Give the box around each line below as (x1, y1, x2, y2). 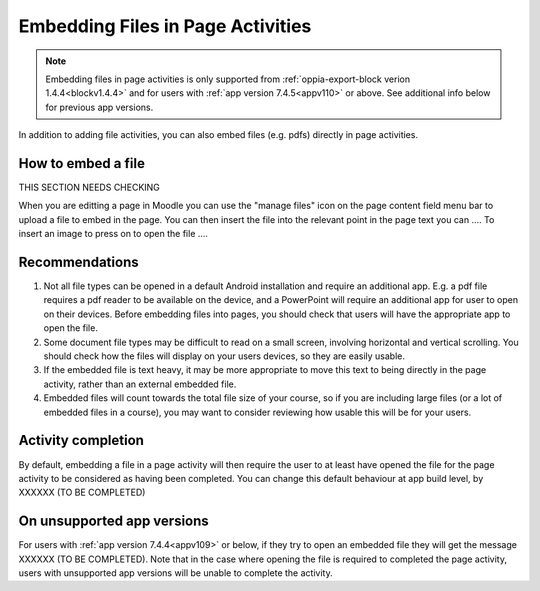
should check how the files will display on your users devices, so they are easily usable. (43, 350, 405, 362)
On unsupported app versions (18, 513, 209, 530)
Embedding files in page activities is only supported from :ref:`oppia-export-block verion (45, 73, 410, 85)
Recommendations (18, 254, 139, 270)
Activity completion (18, 432, 145, 449)
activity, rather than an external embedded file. (43, 378, 237, 390)
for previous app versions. (45, 101, 154, 113)
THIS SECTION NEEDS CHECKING (18, 181, 160, 194)
